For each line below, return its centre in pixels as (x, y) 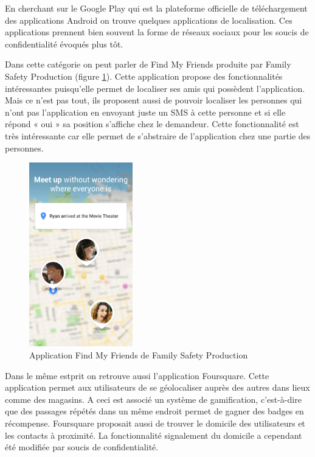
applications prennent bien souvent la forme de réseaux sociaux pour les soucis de (157, 32)
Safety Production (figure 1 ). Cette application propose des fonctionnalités (144, 76)
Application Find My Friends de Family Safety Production (139, 355)
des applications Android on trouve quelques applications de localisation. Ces (149, 20)
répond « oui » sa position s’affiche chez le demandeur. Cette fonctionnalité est (152, 124)
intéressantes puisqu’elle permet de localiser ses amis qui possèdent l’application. (155, 88)
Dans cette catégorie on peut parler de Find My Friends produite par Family (148, 64)
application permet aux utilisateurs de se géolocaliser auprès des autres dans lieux (157, 387)
